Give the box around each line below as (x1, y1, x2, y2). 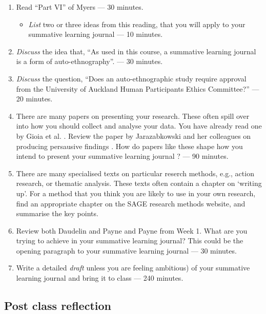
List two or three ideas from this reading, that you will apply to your (28, 18, 245, 29)
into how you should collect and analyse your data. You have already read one (16, 120, 262, 131)
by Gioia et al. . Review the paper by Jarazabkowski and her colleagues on (16, 130, 251, 141)
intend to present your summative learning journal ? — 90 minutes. (16, 151, 229, 161)
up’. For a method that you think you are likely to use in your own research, (16, 187, 256, 198)
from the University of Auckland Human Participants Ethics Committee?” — (16, 83, 259, 94)
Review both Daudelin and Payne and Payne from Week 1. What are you (16, 225, 248, 236)
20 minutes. (16, 93, 53, 104)
